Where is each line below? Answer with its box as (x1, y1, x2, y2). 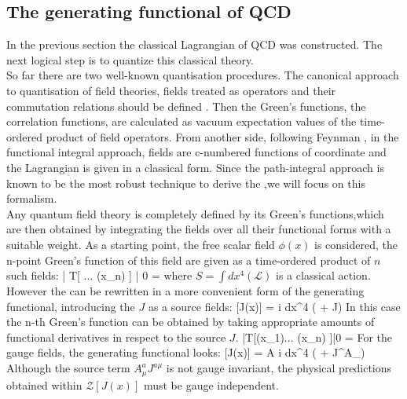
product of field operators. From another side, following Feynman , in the (46, 128, 399, 145)
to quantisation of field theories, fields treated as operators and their (6, 82, 336, 98)
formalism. (6, 190, 57, 207)
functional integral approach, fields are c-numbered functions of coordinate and (6, 144, 387, 160)
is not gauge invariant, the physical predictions (166, 360, 392, 376)
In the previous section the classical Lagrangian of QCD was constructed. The (6, 36, 383, 53)
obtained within (6, 376, 82, 393)
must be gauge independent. (143, 376, 279, 393)
